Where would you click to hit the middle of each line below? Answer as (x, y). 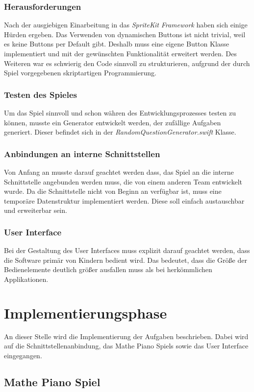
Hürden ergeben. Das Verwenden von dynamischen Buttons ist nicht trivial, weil (125, 34)
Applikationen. (26, 279)
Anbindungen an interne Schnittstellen (82, 153)
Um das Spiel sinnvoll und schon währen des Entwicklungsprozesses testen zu (120, 113)
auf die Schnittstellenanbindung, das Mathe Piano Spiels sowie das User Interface (126, 346)
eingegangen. (23, 355)
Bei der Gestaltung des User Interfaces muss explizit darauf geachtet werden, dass (127, 250)
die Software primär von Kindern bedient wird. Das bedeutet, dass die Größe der (126, 260)
